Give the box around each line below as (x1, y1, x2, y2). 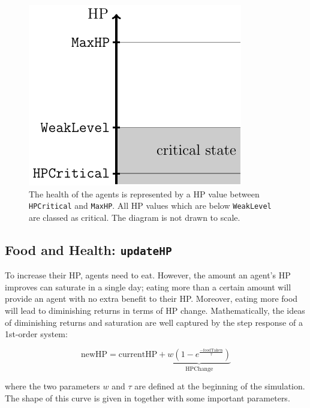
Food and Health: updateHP (5, 240, 172, 259)
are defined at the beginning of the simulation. (134, 380, 305, 392)
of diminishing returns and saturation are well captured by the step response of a (5, 316, 303, 328)
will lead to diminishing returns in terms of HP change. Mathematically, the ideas (5, 304, 305, 316)
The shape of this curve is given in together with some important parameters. (5, 391, 290, 404)
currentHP (118, 350, 158, 359)
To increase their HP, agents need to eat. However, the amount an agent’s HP (5, 269, 291, 281)
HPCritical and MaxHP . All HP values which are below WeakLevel (29, 199, 272, 212)
